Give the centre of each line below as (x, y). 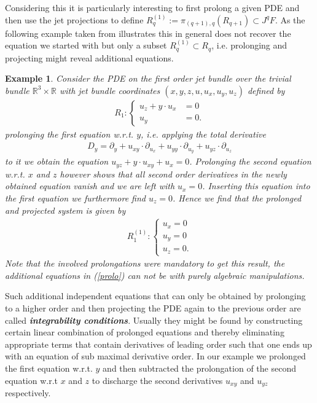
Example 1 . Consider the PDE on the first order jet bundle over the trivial (148, 78)
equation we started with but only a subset (86, 45)
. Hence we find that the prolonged (237, 198)
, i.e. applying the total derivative (203, 134)
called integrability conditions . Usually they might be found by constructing (154, 320)
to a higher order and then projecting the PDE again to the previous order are (153, 307)
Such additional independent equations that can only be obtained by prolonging (155, 296)
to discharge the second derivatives (157, 380)
